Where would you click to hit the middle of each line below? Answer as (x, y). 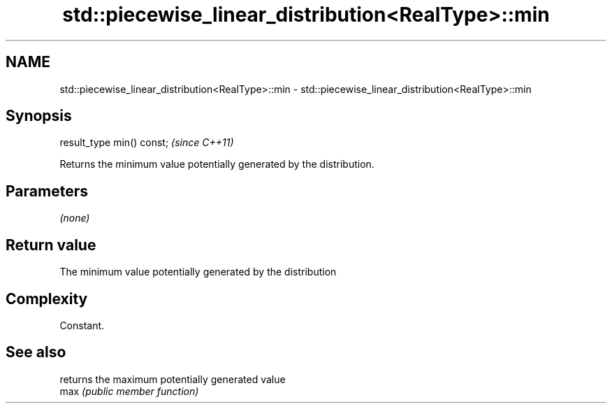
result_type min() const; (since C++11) (147, 143)
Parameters (47, 191)
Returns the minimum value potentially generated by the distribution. (217, 164)
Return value (51, 245)
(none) (75, 218)
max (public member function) (129, 391)
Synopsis (39, 116)
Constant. (82, 325)
